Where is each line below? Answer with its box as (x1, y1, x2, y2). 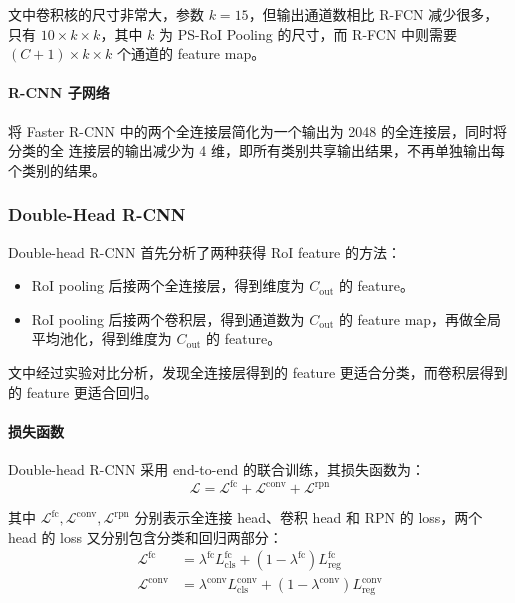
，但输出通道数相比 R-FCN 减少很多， (248, 4, 499, 24)
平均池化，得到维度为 (31, 328, 172, 349)
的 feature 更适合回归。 (8, 381, 158, 402)
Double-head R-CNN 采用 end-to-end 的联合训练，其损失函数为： (8, 458, 425, 479)
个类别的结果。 (8, 159, 106, 180)
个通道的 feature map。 (116, 43, 266, 64)
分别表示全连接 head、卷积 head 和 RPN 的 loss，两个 (134, 507, 483, 528)
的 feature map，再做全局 (338, 308, 502, 329)
